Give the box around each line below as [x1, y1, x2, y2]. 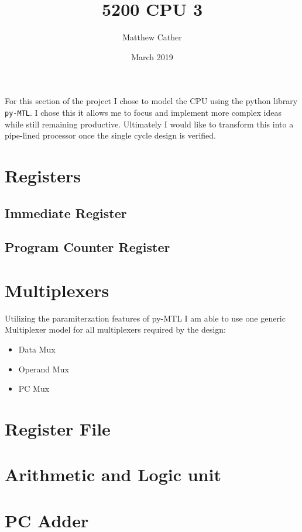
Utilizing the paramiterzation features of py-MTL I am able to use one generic [5, 312, 286, 324]
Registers [5, 163, 81, 187]
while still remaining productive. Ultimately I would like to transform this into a [5, 118, 294, 130]
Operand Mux [18, 362, 69, 375]
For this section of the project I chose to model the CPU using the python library [5, 95, 298, 107]
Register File [5, 416, 111, 440]
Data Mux [18, 343, 56, 355]
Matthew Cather [122, 31, 182, 43]
